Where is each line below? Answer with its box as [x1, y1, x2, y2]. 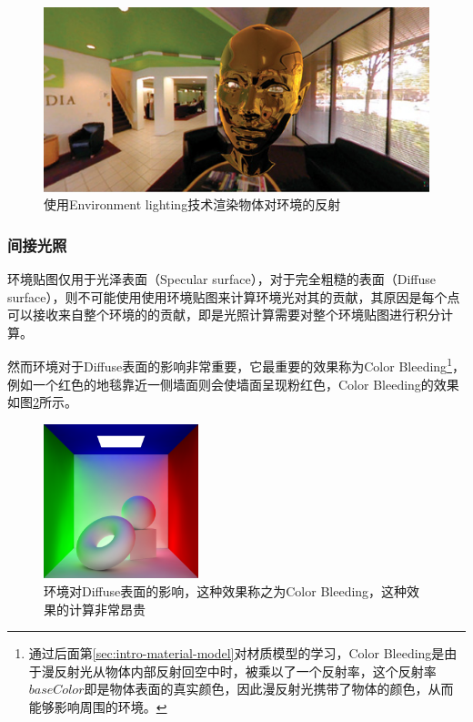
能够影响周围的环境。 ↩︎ [28, 697, 167, 717]
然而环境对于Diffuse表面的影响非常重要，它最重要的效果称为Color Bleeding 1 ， [7, 354, 465, 376]
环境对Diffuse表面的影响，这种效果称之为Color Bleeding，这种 [44, 582, 408, 601]
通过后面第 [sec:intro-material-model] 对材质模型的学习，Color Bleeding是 [28, 644, 445, 663]
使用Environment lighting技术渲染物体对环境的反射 [44, 195, 341, 214]
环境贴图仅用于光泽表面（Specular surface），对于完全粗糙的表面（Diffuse [7, 269, 436, 289]
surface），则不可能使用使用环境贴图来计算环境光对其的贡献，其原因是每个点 [7, 287, 460, 306]
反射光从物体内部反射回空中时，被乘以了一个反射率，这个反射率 [54, 661, 437, 680]
